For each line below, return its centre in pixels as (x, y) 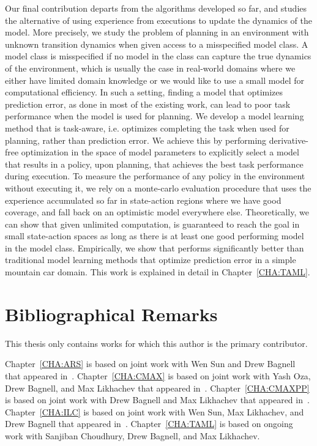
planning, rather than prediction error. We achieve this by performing (136, 140)
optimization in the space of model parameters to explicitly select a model (160, 152)
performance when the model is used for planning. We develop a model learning (155, 116)
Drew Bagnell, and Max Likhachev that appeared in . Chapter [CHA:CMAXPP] (157, 388)
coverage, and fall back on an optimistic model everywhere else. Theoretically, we (157, 212)
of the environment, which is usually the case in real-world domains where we (150, 68)
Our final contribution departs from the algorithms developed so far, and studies (156, 8)
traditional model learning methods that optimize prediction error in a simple (151, 260)
